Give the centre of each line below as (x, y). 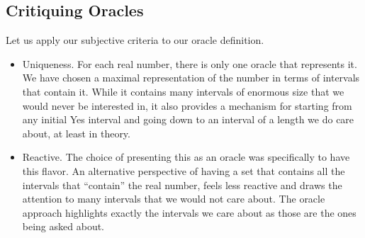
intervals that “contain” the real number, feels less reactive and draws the (182, 185)
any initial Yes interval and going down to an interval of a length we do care (188, 119)
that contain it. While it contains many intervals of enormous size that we (183, 91)
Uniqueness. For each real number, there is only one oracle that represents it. (190, 63)
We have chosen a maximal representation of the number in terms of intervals (191, 78)
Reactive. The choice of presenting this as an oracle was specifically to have (186, 157)
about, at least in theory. (76, 133)
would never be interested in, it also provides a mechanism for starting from (187, 105)
